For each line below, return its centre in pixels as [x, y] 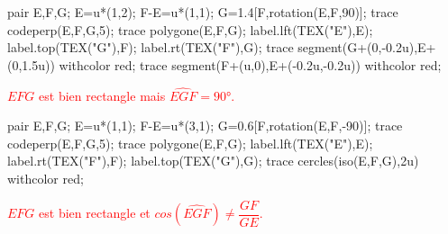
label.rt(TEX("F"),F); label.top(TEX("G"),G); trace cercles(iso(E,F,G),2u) [213, 161]
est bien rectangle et [95, 213]
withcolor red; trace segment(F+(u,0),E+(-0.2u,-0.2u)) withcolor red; [250, 64]
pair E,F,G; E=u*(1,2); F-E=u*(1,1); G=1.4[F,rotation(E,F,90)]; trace [203, 12]
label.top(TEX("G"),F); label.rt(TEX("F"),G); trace [151, 47]
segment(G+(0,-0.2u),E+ [367, 47]
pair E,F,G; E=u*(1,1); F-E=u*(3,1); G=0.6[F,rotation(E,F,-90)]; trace [205, 126]
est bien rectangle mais [102, 95]
